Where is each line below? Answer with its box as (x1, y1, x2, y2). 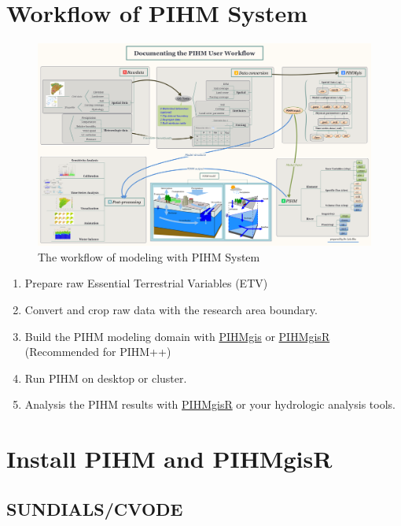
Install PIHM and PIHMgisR (6, 443, 333, 475)
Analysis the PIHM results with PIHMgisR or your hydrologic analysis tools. (24, 396, 395, 413)
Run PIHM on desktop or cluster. (24, 369, 187, 386)
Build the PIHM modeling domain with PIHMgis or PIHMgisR (24, 328, 330, 344)
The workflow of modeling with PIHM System (38, 248, 260, 265)
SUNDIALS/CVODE (6, 496, 183, 520)
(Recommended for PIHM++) (24, 343, 171, 360)
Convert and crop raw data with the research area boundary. (24, 302, 318, 318)
